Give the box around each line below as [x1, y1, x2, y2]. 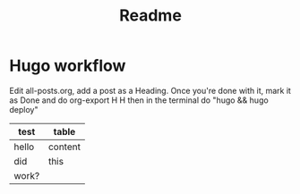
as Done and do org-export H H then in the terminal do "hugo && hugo [9, 95, 269, 105]
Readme [119, 5, 182, 26]
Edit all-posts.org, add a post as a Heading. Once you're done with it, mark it [9, 85, 291, 96]
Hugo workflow [9, 55, 126, 76]
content [47, 140, 81, 153]
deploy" [9, 104, 39, 114]
